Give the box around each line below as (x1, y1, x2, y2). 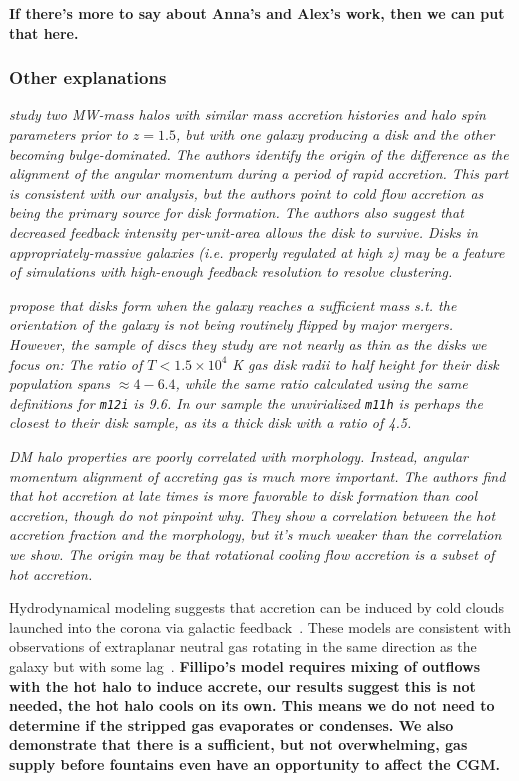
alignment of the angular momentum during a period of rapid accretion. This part (9, 163, 509, 184)
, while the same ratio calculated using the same (175, 373, 468, 394)
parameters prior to (9, 124, 128, 144)
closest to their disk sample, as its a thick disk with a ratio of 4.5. (9, 412, 412, 433)
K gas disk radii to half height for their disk (232, 353, 499, 374)
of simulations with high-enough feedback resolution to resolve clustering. (9, 261, 453, 282)
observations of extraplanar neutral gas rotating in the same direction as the (9, 636, 477, 657)
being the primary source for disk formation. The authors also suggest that (9, 202, 464, 223)
